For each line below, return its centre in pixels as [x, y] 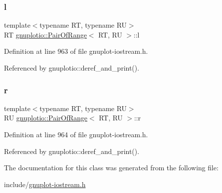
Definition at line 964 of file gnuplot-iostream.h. [76, 134]
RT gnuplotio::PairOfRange [45, 34]
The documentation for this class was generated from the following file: [111, 168]
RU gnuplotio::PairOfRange [46, 118]
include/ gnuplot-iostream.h [45, 184]
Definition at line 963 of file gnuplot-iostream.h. [76, 51]
